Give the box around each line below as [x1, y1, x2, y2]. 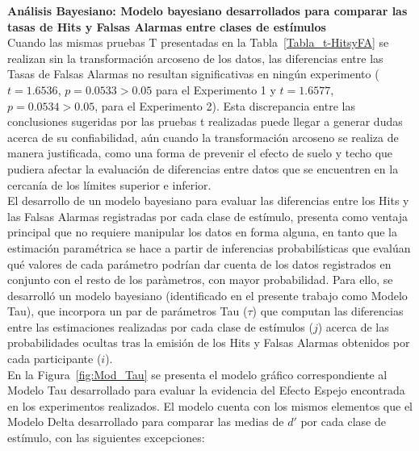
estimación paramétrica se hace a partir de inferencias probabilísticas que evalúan [7, 239, 411, 256]
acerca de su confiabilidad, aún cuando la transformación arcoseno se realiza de [7, 128, 399, 145]
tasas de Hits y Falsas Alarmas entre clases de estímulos [7, 18, 326, 35]
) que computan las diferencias [252, 303, 404, 319]
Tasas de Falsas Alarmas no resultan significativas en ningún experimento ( [7, 65, 379, 82]
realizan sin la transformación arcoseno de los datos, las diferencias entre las [7, 49, 383, 66]
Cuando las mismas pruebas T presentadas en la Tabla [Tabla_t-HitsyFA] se [7, 34, 389, 51]
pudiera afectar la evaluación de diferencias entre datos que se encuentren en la [7, 160, 399, 177]
